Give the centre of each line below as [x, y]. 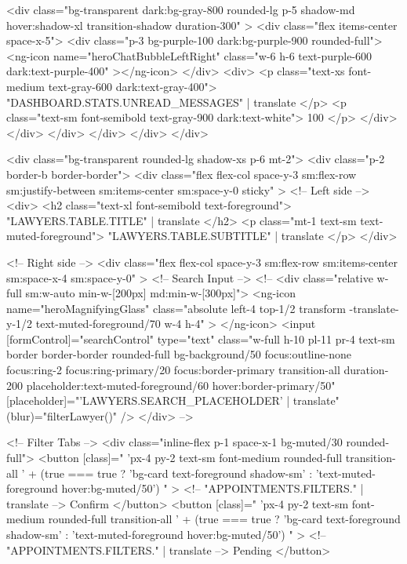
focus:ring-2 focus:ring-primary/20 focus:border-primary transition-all [173, 370]
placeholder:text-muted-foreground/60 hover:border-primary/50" [181, 385]
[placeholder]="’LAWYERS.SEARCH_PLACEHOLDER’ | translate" [173, 400]
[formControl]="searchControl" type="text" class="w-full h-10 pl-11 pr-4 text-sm [201, 338]
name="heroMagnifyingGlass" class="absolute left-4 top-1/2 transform [176, 308]
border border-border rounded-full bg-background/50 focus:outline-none [179, 354]
